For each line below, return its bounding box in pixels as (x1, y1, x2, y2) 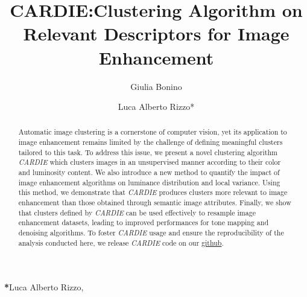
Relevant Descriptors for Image (23, 21, 290, 46)
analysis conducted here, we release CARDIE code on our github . (18, 237, 224, 247)
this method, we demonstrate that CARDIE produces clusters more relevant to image (18, 187, 288, 197)
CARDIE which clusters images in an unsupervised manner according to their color (18, 157, 281, 167)
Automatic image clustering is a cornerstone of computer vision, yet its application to (18, 127, 287, 137)
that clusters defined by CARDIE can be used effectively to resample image (18, 207, 256, 217)
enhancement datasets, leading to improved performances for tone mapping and (18, 217, 268, 228)
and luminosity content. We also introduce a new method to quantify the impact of (18, 167, 280, 177)
